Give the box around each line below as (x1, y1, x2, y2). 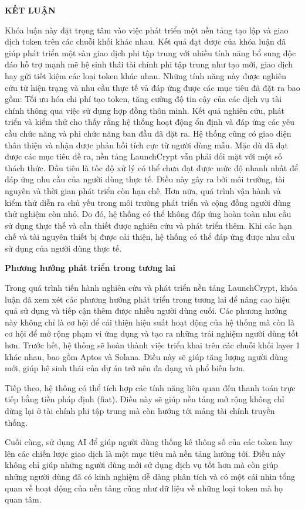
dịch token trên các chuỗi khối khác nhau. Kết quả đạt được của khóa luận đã (5, 35, 286, 47)
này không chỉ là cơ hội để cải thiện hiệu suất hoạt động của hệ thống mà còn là (5, 315, 294, 328)
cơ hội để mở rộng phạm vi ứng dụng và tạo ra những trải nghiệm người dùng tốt (5, 327, 299, 340)
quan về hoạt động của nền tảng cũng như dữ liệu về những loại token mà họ (5, 481, 283, 494)
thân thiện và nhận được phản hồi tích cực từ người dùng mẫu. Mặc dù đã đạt (5, 138, 289, 151)
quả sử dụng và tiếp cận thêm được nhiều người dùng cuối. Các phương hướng (5, 304, 287, 317)
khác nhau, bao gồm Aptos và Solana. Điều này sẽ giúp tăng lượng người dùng (5, 350, 288, 362)
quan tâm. (5, 493, 42, 505)
